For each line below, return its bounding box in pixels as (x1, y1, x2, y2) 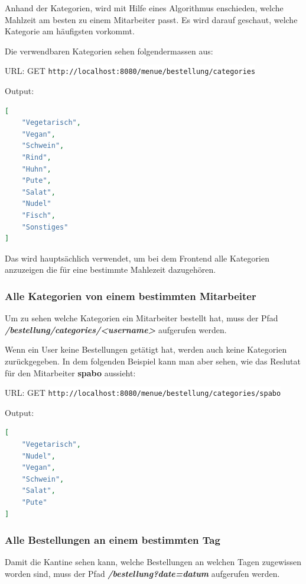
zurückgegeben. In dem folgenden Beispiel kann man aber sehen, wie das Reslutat (5, 354, 301, 367)
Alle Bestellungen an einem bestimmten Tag (5, 533, 220, 547)
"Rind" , (21, 153, 51, 162)
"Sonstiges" (21, 222, 69, 231)
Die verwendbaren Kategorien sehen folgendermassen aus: (5, 44, 213, 57)
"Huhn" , (21, 164, 51, 173)
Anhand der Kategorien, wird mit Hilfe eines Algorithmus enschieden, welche (5, 2, 284, 14)
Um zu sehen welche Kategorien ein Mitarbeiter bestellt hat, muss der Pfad (5, 312, 278, 324)
